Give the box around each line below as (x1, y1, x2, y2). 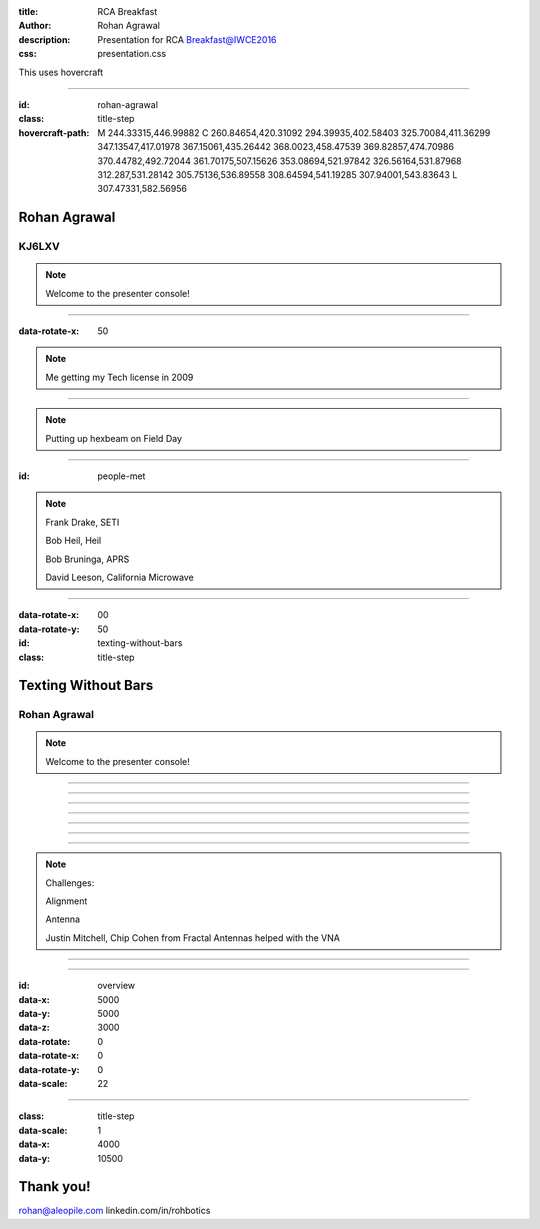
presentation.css (97, 48, 167, 60)
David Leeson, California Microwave (45, 571, 194, 583)
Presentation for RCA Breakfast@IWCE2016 (97, 33, 277, 45)
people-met (97, 470, 146, 482)
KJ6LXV (18, 240, 60, 254)
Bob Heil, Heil (45, 535, 102, 547)
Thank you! (18, 1178, 91, 1195)
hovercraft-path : (18, 126, 90, 139)
